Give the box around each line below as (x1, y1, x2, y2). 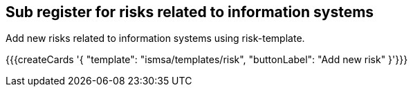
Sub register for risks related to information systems (6, 3, 374, 21)
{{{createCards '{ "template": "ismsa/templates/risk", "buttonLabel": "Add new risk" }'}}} (6, 54, 408, 66)
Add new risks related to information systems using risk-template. (6, 32, 305, 45)
